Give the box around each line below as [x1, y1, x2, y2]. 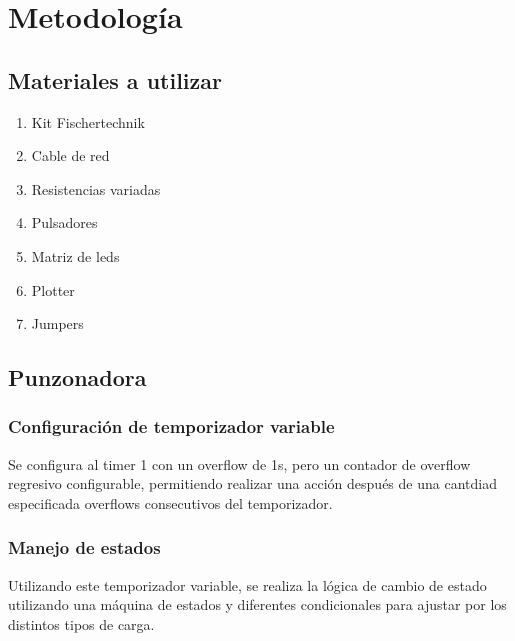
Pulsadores [31, 212, 98, 233]
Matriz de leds [31, 245, 120, 266]
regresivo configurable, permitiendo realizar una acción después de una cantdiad [8, 473, 497, 494]
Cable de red [31, 145, 110, 166]
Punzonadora [8, 362, 147, 393]
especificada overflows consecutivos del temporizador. [8, 492, 333, 513]
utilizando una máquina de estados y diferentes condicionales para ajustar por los [8, 594, 507, 615]
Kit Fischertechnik [31, 111, 145, 132]
